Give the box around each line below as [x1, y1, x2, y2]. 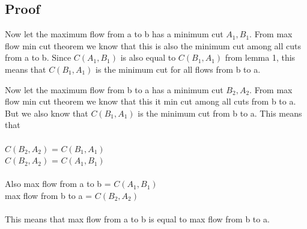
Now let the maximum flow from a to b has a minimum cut [5, 28, 223, 40]
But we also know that [5, 106, 88, 119]
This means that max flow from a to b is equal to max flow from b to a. [5, 213, 270, 225]
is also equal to [120, 51, 176, 64]
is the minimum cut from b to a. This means [138, 106, 302, 119]
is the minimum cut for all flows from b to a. [96, 63, 261, 75]
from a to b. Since [5, 51, 71, 64]
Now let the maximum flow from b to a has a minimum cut [5, 83, 223, 96]
